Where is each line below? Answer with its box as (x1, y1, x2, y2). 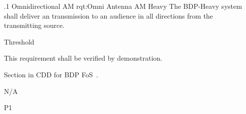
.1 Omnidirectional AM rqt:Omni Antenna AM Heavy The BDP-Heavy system (4, 1, 242, 11)
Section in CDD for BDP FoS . (4, 69, 98, 79)
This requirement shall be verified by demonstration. (4, 53, 163, 63)
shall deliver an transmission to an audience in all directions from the (4, 10, 213, 21)
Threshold (4, 36, 34, 46)
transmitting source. (4, 20, 65, 30)
